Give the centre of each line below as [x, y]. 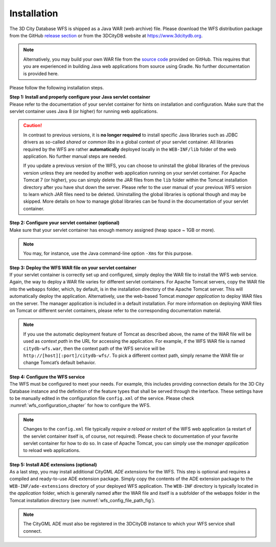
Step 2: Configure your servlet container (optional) [64, 223]
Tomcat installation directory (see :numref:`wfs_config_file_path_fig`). [82, 500]
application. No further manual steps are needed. [75, 156]
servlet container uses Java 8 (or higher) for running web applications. [84, 111]
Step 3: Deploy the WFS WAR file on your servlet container [73, 268]
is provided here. [41, 74]
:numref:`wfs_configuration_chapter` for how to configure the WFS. [80, 406]
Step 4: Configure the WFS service [47, 377]
